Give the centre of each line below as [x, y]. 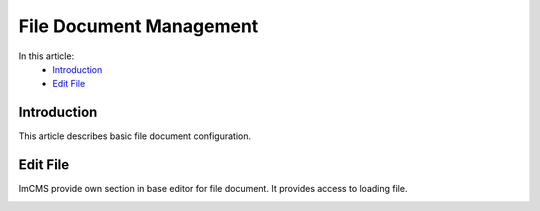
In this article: [46, 56]
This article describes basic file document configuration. [135, 136]
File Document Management [138, 26]
